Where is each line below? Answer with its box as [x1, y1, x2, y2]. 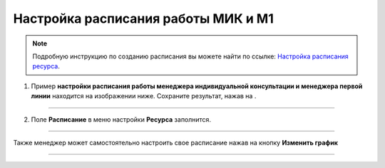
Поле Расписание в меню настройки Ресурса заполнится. [31, 115, 212, 124]
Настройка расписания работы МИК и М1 [13, 11, 274, 26]
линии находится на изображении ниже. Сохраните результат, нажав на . [31, 92, 257, 100]
